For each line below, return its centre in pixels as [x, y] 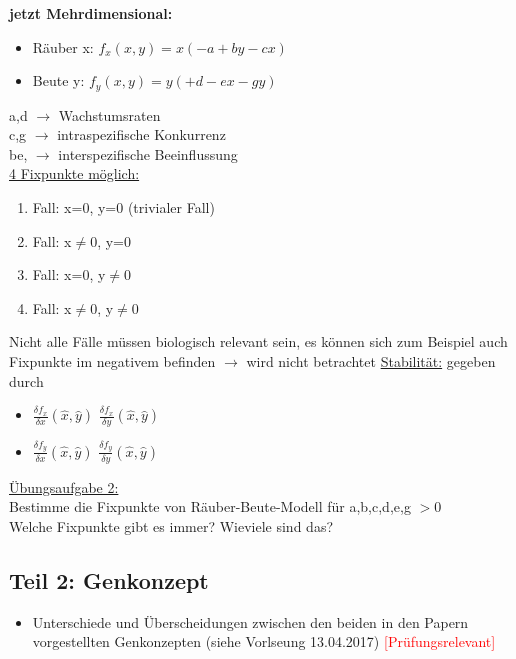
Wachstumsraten [109, 114]
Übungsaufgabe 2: [64, 486]
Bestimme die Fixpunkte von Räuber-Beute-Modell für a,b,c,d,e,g [210, 506]
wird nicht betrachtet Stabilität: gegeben [371, 360]
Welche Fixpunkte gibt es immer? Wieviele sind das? [171, 525]
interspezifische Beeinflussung [148, 153]
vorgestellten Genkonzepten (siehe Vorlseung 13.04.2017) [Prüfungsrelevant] [264, 641]
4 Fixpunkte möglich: [74, 173]
